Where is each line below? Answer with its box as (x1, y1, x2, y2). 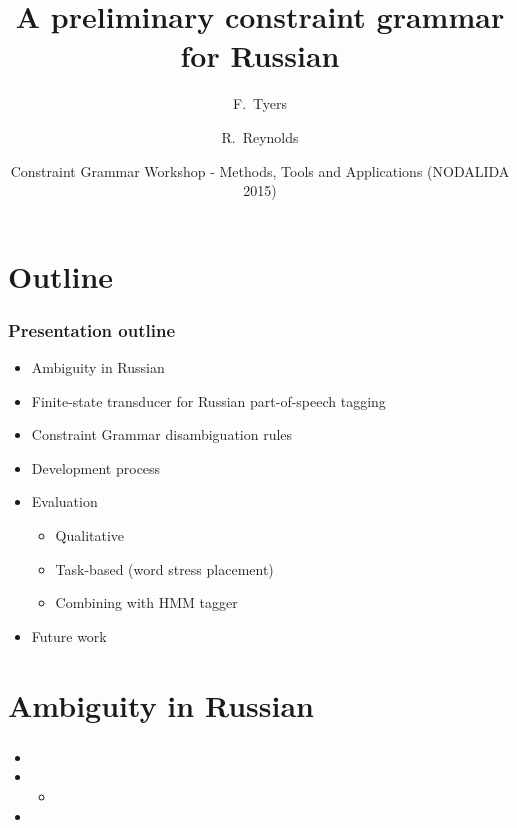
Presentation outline (8, 317, 176, 342)
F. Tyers (233, 93, 287, 114)
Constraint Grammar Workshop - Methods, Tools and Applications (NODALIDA (10, 160, 510, 181)
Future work (31, 625, 107, 646)
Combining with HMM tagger (55, 592, 238, 613)
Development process (31, 457, 161, 478)
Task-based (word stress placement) (55, 558, 274, 579)
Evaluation (31, 491, 98, 512)
